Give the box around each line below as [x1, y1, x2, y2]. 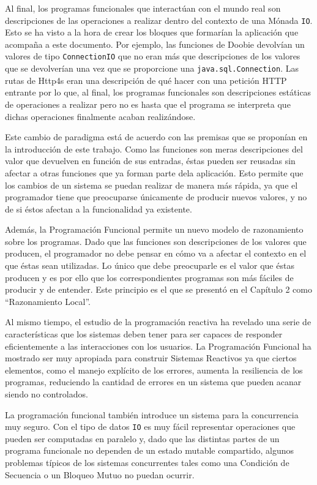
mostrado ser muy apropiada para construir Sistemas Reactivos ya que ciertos [5, 352, 297, 364]
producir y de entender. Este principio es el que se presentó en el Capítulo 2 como [5, 283, 312, 296]
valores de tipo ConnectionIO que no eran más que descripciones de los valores [5, 50, 300, 62]
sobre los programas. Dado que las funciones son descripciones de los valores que [5, 235, 307, 247]
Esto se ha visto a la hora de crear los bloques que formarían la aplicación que [5, 26, 299, 39]
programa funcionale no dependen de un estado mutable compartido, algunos [5, 444, 294, 457]
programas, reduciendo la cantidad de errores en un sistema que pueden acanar [5, 375, 302, 388]
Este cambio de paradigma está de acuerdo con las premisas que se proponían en [5, 130, 308, 143]
